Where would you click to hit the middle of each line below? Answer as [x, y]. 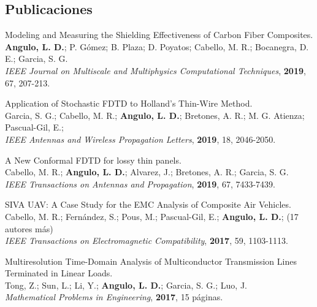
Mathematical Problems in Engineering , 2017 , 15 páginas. [114, 297]
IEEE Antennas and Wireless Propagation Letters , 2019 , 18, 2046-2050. [140, 139]
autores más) [29, 228]
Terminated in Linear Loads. [59, 273]
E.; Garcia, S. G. [36, 59]
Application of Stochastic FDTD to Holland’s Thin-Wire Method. [129, 103]
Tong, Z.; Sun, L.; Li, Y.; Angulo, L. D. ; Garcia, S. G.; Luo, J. [126, 285]
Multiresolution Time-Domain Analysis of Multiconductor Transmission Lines [151, 261]
